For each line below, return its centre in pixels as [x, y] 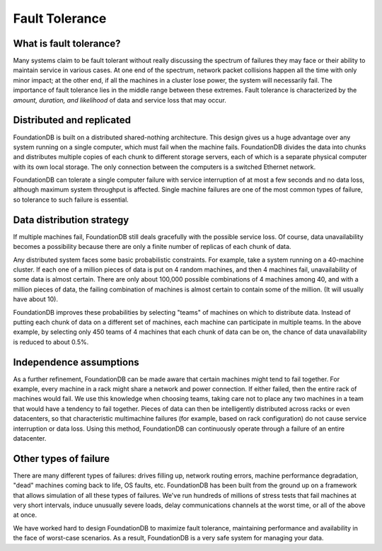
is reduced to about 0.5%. [51, 342]
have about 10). [35, 299]
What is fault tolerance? [67, 43]
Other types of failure [61, 459]
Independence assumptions [76, 362]
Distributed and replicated [72, 120]
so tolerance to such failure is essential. [71, 199]
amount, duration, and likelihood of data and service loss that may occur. [120, 100]
